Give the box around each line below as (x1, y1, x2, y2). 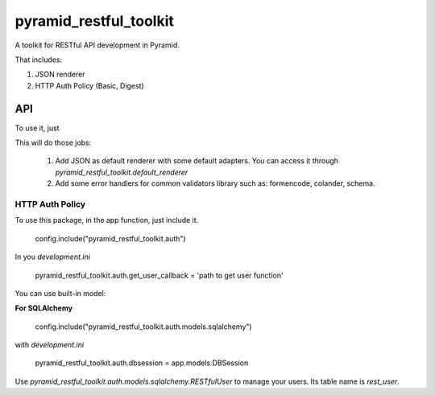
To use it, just (14, 123, 60, 133)
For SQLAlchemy (14, 303, 72, 313)
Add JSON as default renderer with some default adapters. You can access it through (55, 156, 338, 166)
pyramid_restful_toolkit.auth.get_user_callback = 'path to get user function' (35, 270, 284, 280)
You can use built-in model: (14, 288, 106, 298)
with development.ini (14, 340, 85, 350)
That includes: (14, 55, 63, 64)
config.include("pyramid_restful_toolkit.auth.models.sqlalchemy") (35, 322, 253, 331)
